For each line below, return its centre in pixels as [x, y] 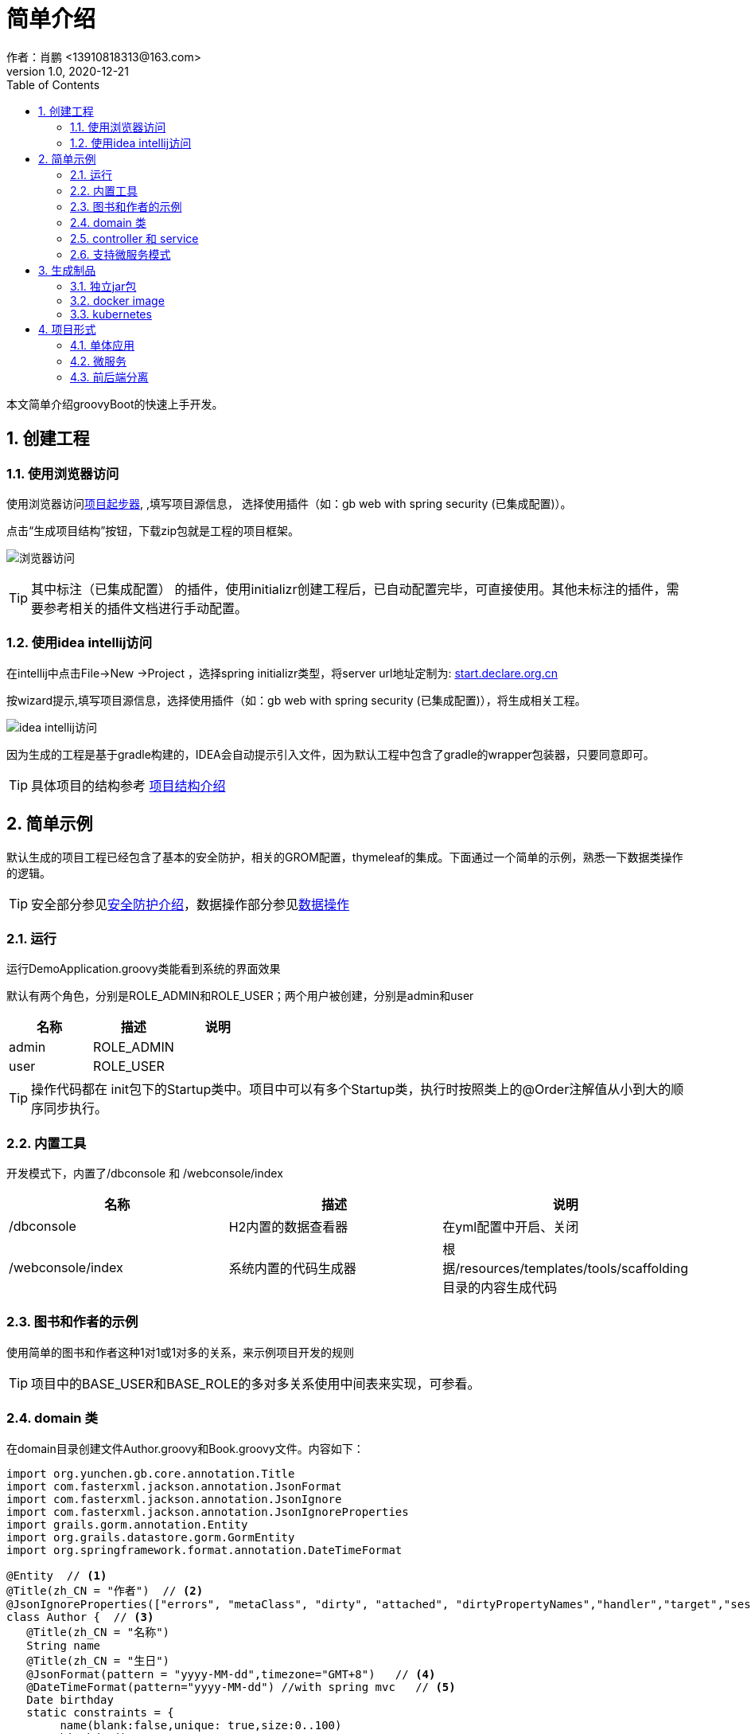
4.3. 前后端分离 [109, 377]
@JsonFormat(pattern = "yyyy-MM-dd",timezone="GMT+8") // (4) [231, 1674]
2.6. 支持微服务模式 [121, 254]
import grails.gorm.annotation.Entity [127, 1524]
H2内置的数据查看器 [288, 1227]
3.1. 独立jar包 [103, 286]
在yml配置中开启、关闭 [511, 1227]
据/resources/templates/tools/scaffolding [565, 1269]
